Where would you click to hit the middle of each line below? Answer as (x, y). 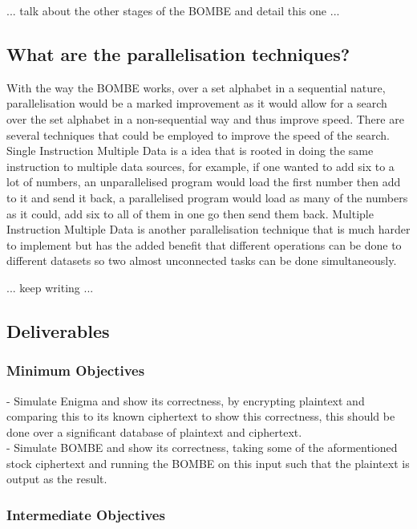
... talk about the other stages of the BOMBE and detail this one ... (173, 10)
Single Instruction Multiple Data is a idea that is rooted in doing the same (190, 151)
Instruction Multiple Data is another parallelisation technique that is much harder (208, 229)
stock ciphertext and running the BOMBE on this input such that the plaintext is (208, 463)
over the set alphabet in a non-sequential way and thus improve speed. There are (205, 118)
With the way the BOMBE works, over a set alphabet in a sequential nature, (196, 87)
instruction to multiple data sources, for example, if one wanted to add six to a (200, 166)
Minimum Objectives (76, 370)
